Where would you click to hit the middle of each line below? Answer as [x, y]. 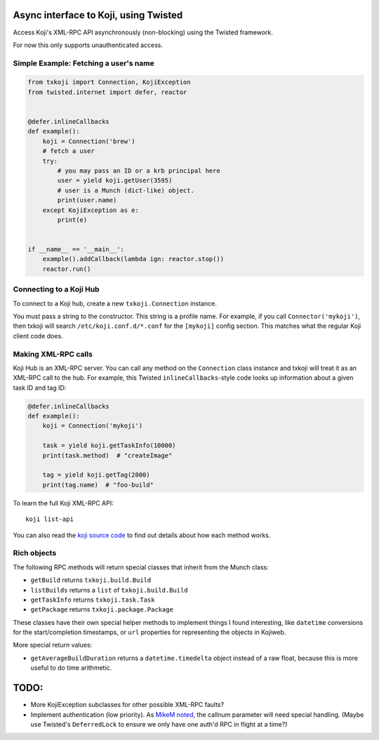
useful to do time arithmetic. [71, 668]
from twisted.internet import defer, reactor [107, 92]
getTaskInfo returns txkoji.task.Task [93, 600]
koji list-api [49, 519]
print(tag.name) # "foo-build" [98, 485]
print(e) [72, 220]
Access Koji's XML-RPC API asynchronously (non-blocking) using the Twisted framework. [143, 32]
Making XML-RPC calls [53, 354]
